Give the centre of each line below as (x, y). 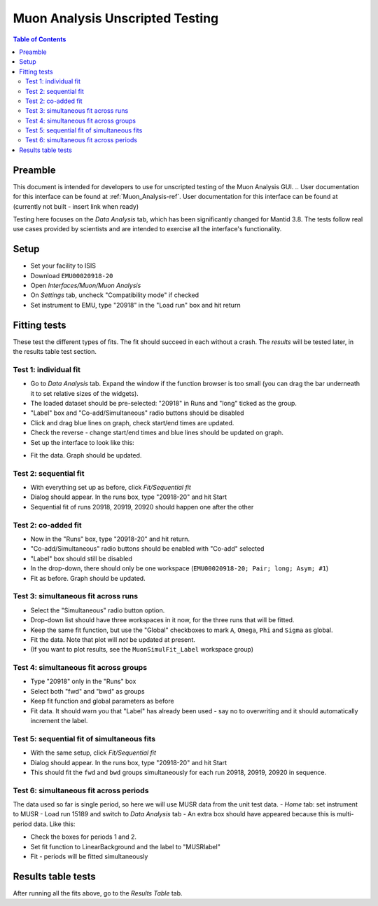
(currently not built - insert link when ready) (76, 206)
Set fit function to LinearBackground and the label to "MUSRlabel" (125, 846)
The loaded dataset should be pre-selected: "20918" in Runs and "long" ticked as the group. (164, 403)
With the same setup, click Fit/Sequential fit (93, 753)
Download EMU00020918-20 (72, 275)
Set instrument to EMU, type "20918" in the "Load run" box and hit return (135, 305)
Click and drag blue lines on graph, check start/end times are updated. (132, 423)
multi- (345, 814)
